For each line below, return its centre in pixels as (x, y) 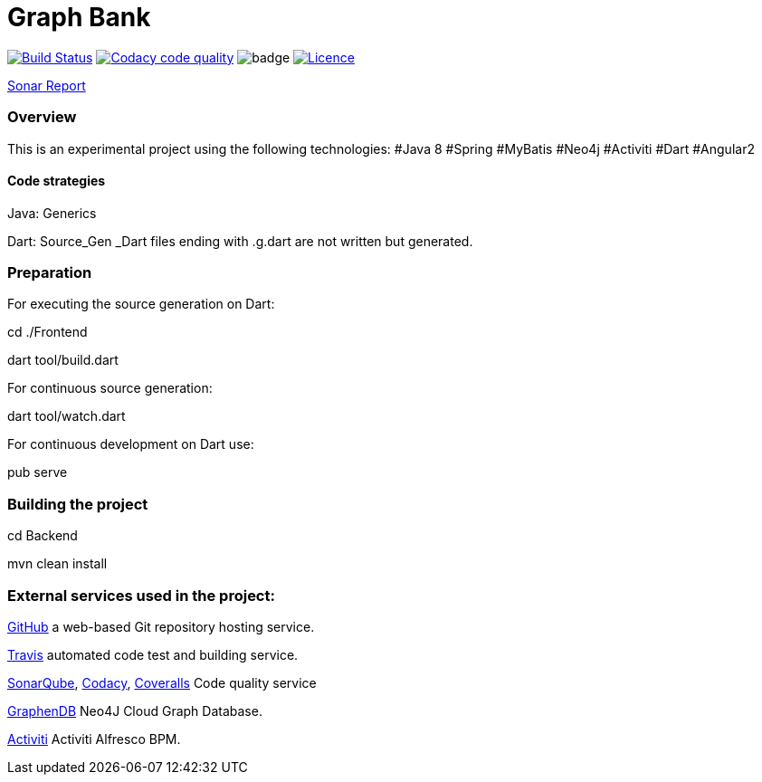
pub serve (38, 472)
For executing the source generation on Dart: (141, 304)
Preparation (50, 273)
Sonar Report (47, 85)
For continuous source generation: (110, 388)
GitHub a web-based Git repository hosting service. (161, 626)
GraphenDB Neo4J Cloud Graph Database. (135, 710)
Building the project (78, 504)
